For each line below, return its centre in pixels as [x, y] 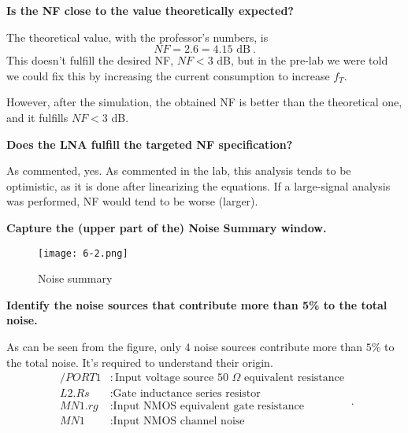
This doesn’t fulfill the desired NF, [90, 60]
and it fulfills [37, 117]
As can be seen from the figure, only [94, 346]
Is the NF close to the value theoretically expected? [150, 10]
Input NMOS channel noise [179, 422]
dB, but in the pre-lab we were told [302, 60]
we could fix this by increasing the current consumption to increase [168, 75]
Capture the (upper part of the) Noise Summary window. [167, 227]
